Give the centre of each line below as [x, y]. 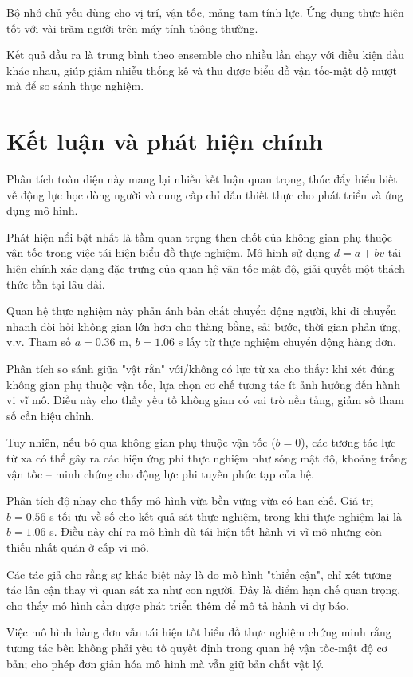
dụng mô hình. [42, 210]
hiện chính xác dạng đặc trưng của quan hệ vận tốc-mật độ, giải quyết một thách [206, 268]
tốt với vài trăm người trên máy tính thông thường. [132, 28]
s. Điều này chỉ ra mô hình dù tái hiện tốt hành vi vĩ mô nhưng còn [216, 531]
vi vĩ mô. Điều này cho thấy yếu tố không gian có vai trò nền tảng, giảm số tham [205, 400]
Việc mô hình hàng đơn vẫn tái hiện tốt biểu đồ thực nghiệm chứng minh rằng [199, 632]
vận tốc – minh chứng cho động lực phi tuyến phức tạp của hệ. [160, 473]
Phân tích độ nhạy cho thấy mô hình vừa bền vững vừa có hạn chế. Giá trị [190, 500]
